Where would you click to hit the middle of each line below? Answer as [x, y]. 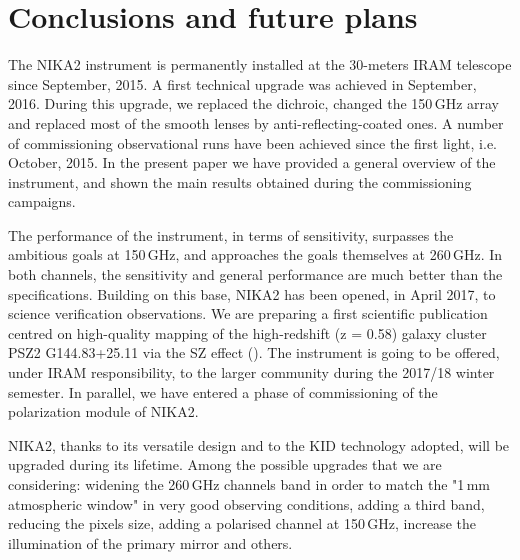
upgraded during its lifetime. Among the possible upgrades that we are [225, 464]
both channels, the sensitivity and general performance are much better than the [255, 274]
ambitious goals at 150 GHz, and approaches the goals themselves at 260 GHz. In [255, 254]
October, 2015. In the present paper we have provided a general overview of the [252, 162]
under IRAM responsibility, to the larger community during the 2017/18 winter [251, 372]
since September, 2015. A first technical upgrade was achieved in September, [242, 83]
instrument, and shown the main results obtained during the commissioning [240, 181]
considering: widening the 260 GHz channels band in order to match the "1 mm [249, 484]
